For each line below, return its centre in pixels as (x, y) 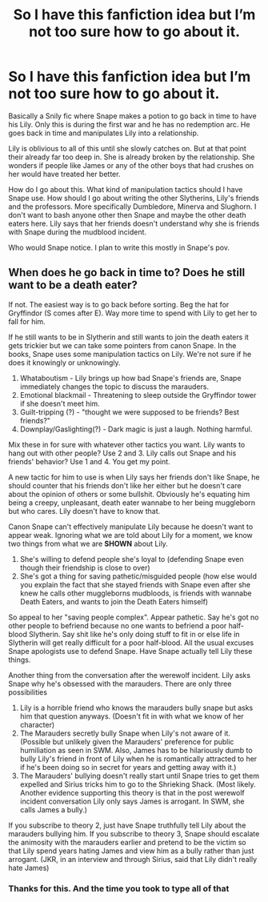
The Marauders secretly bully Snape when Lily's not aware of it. (125, 733)
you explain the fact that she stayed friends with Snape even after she (135, 584)
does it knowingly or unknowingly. (65, 363)
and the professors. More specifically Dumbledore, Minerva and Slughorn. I (132, 206)
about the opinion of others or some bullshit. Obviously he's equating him (129, 494)
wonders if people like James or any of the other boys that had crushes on (131, 165)
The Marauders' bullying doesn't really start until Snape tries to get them (140, 776)
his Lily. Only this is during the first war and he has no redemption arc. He (129, 124)
